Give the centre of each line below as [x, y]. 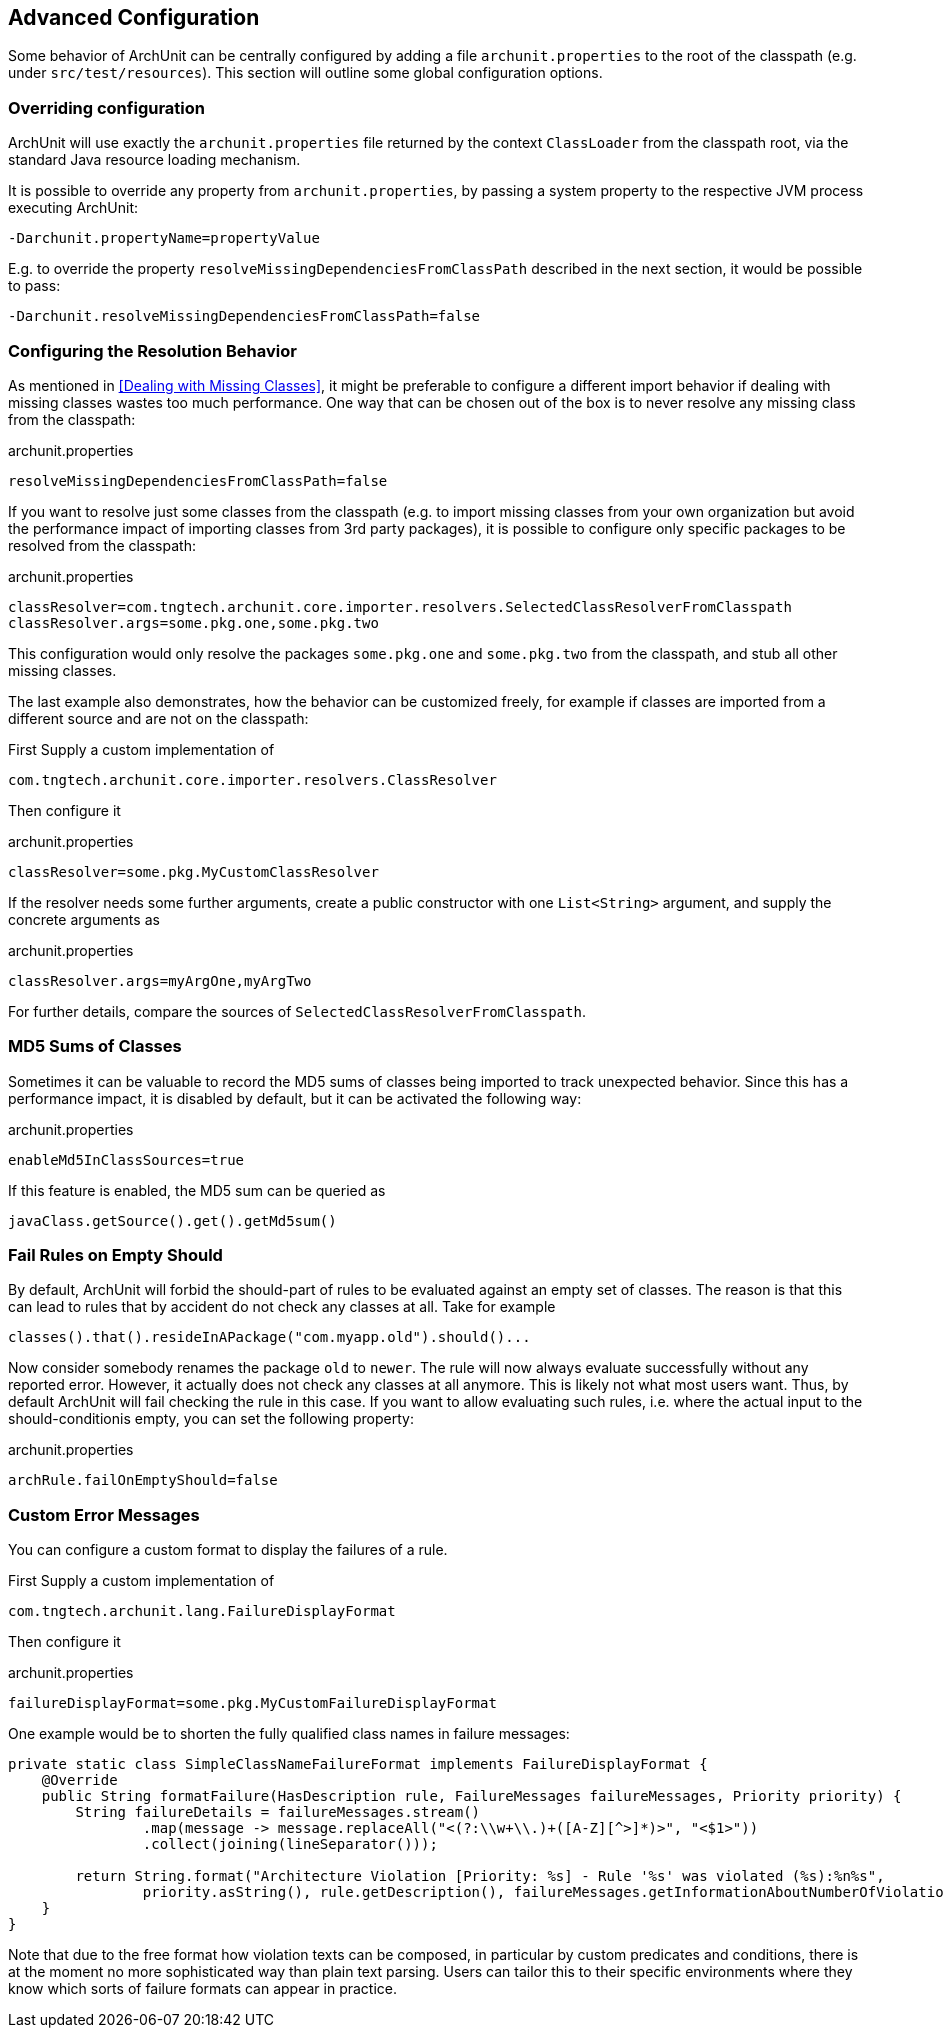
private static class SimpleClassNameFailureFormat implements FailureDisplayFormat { [358, 1764]
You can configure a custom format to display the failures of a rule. [228, 1550]
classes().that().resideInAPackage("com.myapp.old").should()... [269, 1337]
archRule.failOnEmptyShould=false [143, 1480]
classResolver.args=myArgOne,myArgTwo [160, 980]
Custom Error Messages [104, 1514]
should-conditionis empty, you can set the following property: [211, 1419]
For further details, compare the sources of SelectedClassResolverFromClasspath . [297, 1011]
